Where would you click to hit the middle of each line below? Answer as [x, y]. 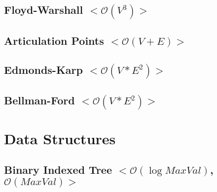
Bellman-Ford [39, 100]
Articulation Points [54, 41]
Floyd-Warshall [44, 10]
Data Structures [60, 138]
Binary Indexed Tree [58, 170]
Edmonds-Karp [43, 69]
